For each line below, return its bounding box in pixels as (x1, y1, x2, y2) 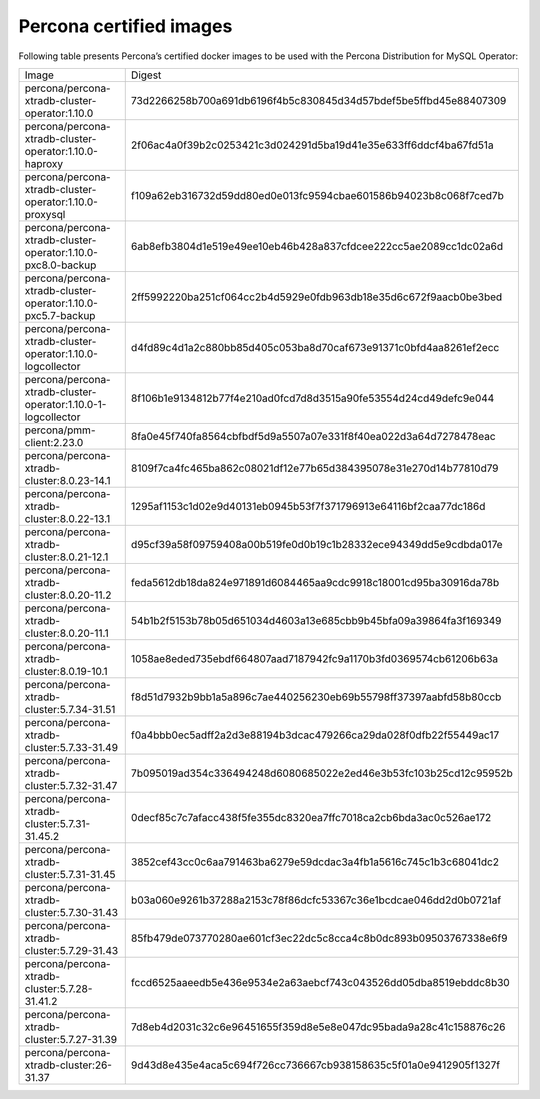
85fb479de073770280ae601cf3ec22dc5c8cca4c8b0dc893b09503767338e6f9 (130, 931, 508, 945)
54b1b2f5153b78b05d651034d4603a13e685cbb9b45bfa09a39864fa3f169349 (130, 613, 502, 627)
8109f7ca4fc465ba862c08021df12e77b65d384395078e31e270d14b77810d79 (130, 461, 499, 475)
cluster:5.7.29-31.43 (24, 943, 119, 957)
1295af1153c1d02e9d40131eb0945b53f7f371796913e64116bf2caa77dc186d (130, 499, 486, 513)
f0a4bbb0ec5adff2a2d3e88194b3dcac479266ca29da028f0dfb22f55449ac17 (130, 728, 500, 742)
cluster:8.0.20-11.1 (24, 626, 109, 640)
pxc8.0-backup (24, 258, 97, 272)
